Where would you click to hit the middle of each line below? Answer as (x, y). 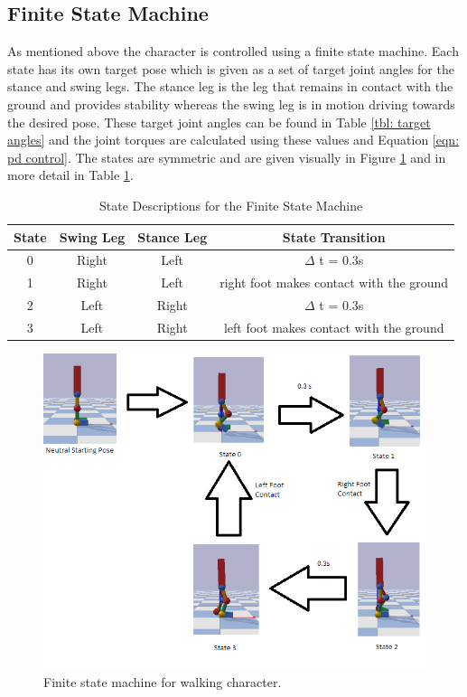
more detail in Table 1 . (70, 175)
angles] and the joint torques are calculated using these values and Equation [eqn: (233, 140)
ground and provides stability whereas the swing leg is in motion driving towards (231, 104)
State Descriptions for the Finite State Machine (231, 205)
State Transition (334, 236)
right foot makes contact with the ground (334, 283)
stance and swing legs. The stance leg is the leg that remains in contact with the (230, 86)
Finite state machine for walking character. (163, 682)
